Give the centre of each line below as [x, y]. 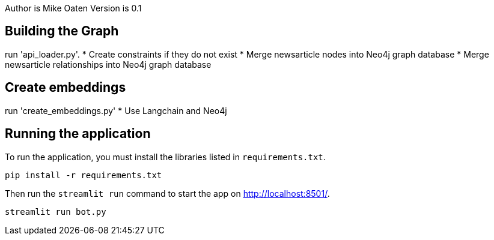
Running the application [78, 134]
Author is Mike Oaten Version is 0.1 [73, 8]
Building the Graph [62, 31]
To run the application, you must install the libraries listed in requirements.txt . [165, 157]
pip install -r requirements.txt [84, 175]
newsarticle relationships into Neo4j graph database [108, 64]
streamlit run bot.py [56, 211]
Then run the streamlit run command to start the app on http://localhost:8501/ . [167, 193]
